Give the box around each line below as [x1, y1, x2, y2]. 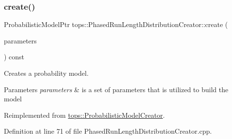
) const [4, 52, 25, 62]
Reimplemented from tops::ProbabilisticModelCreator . [4, 110, 165, 120]
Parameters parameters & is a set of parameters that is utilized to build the [4, 84, 229, 94]
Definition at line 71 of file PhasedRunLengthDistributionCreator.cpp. [4, 126, 212, 136]
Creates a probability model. [4, 68, 89, 78]
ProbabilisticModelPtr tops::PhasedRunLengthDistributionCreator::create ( [4, 19, 228, 29]
